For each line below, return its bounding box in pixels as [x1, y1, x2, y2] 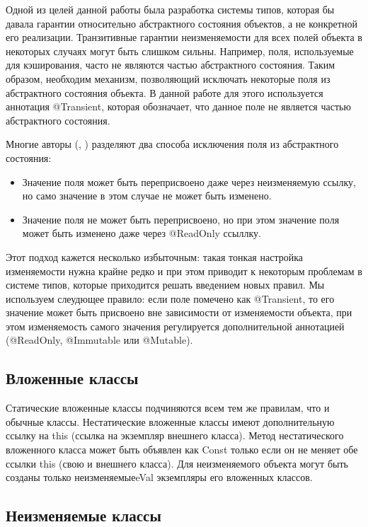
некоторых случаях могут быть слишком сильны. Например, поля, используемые [6, 43, 354, 58]
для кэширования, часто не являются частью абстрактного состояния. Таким [6, 57, 335, 72]
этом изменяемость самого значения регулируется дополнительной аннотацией [6, 318, 345, 333]
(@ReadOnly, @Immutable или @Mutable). [6, 332, 193, 347]
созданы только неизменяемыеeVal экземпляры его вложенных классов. [6, 470, 313, 485]
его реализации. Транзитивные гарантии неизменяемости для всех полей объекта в [6, 30, 362, 45]
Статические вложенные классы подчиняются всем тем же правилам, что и [6, 400, 330, 415]
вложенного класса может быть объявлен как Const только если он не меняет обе [6, 442, 358, 457]
